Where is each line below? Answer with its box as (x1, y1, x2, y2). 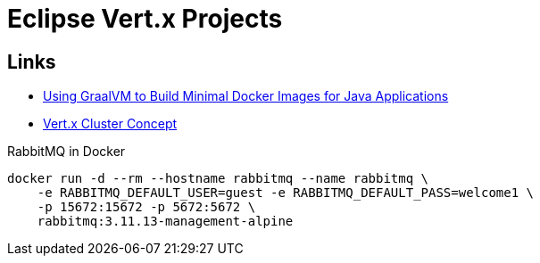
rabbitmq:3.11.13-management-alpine (37, 214, 294, 229)
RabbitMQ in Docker (7, 144, 126, 160)
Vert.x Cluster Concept (43, 116, 178, 132)
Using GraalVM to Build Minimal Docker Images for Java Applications (43, 88, 449, 104)
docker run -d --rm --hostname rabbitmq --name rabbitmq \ (7, 171, 429, 186)
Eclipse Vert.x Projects (7, 4, 283, 34)
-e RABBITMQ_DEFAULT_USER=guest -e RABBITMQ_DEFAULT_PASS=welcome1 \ (37, 185, 535, 201)
